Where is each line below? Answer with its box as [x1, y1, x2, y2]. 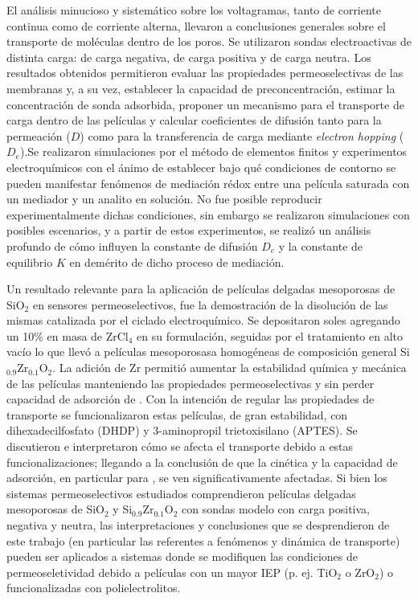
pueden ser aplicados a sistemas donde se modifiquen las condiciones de [6, 548, 358, 565]
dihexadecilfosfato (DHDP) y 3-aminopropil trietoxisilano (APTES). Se [6, 422, 358, 439]
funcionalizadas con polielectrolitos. [6, 579, 181, 596]
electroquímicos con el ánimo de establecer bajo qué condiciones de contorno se [6, 158, 396, 175]
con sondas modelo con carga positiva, [182, 501, 370, 517]
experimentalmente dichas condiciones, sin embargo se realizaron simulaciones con [6, 206, 410, 223]
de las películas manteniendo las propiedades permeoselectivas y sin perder [6, 374, 375, 391]
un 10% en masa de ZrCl [6, 327, 129, 344]
